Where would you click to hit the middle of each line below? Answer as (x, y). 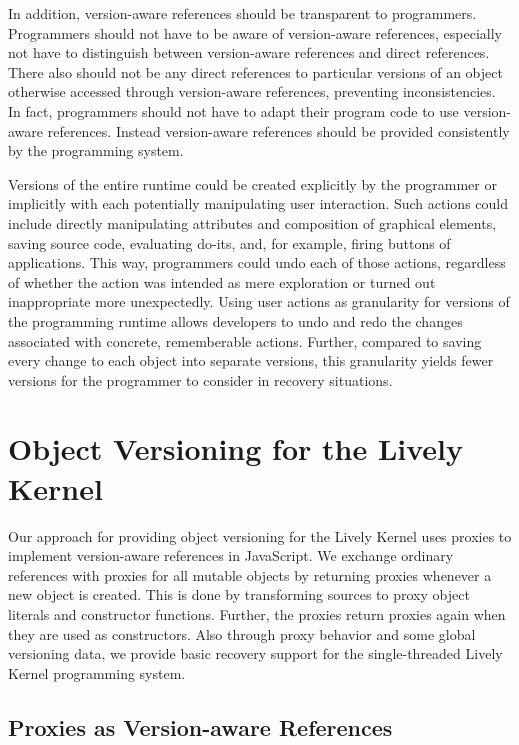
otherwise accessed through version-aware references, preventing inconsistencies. (252, 91)
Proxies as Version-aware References (200, 726)
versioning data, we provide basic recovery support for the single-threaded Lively (255, 653)
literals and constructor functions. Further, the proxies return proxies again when (257, 613)
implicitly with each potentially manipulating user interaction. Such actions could (258, 203)
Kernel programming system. (97, 672)
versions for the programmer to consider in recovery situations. (200, 379)
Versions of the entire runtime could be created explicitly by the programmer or (252, 183)
